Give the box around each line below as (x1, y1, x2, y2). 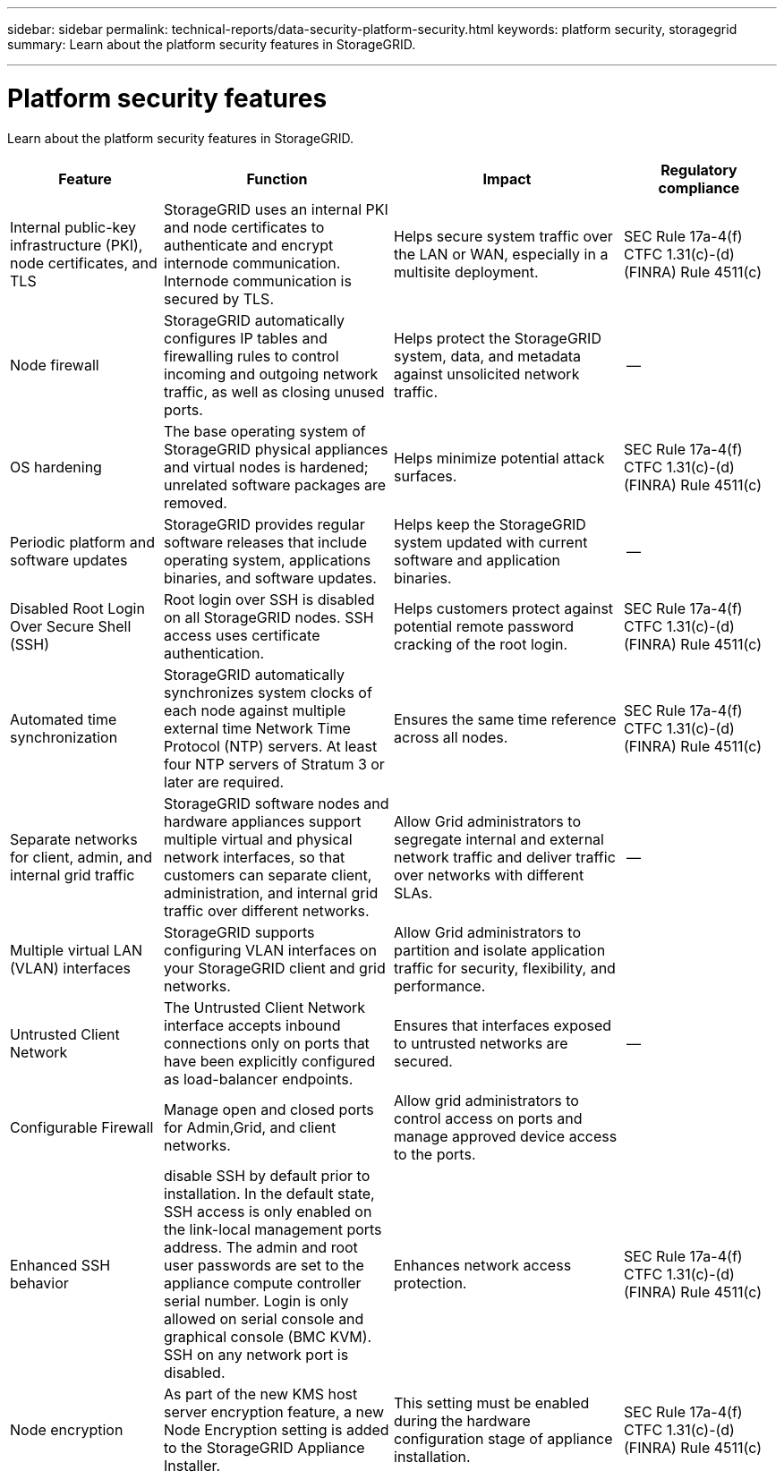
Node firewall (10, 355, 99, 374)
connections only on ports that (164, 1033, 370, 1052)
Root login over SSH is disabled (164, 590, 375, 608)
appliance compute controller (164, 1273, 362, 1292)
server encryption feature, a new (164, 1402, 385, 1421)
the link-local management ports (164, 1220, 382, 1238)
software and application (394, 550, 561, 569)
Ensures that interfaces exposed (394, 1016, 612, 1034)
